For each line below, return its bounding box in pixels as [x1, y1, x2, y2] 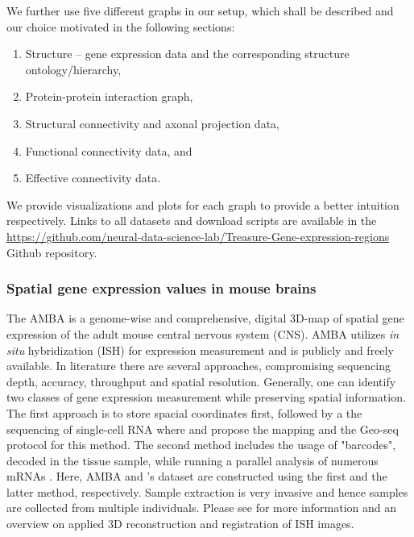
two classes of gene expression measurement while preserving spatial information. [6, 389, 406, 406]
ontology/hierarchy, [25, 60, 122, 77]
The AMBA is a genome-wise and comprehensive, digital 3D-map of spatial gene [6, 310, 404, 327]
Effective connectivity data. [25, 169, 161, 186]
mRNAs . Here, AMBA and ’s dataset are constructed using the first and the [6, 468, 387, 485]
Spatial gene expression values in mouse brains [6, 278, 317, 298]
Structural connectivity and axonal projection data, [25, 114, 279, 131]
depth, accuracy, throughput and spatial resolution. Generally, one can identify [6, 373, 396, 389]
